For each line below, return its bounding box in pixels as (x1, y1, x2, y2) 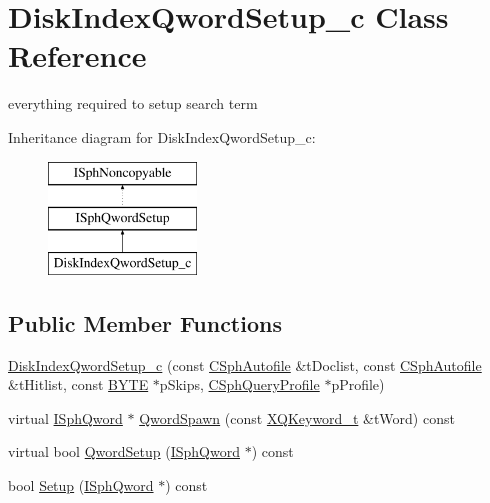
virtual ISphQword (8, 407, 123, 428)
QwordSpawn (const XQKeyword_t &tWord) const (139, 407, 455, 428)
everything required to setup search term (8, 93, 258, 114)
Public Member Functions (8, 307, 282, 338)
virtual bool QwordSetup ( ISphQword (8, 441, 240, 462)
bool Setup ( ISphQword (8, 475, 154, 496)
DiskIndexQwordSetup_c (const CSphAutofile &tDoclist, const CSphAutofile (8, 354, 482, 375)
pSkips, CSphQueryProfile (159, 374, 320, 395)
